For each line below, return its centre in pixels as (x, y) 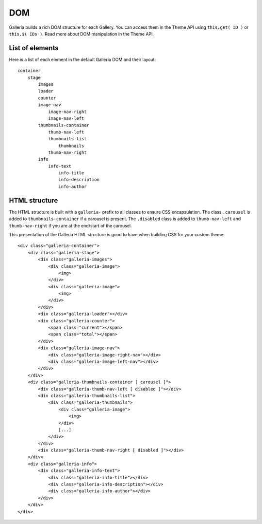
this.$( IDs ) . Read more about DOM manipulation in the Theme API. (82, 34)
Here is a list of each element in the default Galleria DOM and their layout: (82, 59)
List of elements (34, 48)
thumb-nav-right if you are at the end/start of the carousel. (70, 225)
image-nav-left (66, 118)
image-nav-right (67, 112)
